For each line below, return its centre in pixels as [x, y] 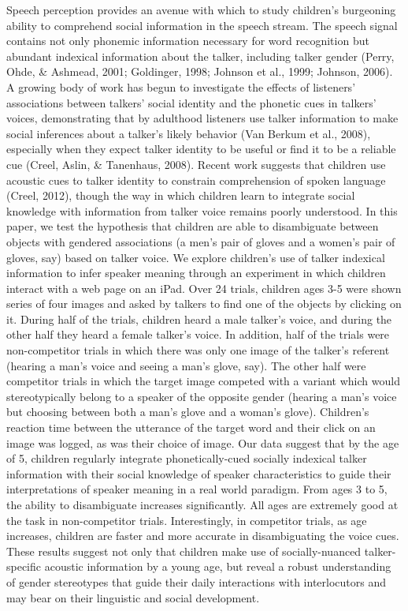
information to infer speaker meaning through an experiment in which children [196, 273]
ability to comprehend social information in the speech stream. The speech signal [202, 25]
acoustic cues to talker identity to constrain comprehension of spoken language [196, 180]
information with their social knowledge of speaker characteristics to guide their [199, 473]
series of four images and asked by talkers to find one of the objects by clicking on [204, 304]
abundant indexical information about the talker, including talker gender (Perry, [200, 56]
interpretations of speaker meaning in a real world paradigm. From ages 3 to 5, [197, 489]
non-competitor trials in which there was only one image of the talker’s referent [198, 350]
